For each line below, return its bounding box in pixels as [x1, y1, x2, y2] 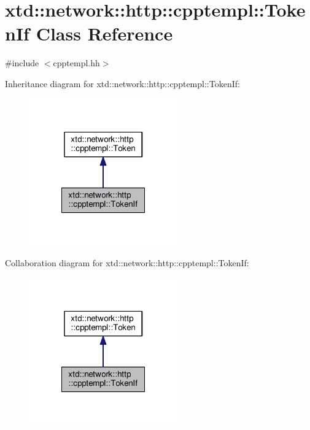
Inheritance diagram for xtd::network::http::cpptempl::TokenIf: [5, 77, 240, 90]
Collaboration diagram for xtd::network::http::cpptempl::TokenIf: [5, 256, 249, 269]
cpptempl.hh [53, 56, 100, 69]
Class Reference [36, 21, 173, 46]
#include [5, 56, 39, 69]
